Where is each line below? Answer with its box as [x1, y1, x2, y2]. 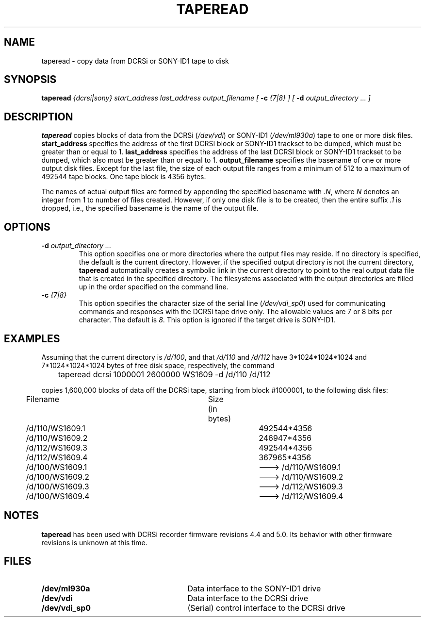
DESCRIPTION [4, 110, 73, 123]
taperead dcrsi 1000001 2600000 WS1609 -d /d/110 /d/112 [58, 369, 271, 379]
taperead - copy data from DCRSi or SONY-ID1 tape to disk [41, 56, 229, 65]
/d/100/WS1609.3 [26, 481, 89, 491]
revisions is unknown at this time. [41, 538, 147, 547]
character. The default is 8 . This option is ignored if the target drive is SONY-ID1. [79, 316, 336, 324]
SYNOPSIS [4, 73, 57, 86]
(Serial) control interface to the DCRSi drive [187, 603, 345, 613]
